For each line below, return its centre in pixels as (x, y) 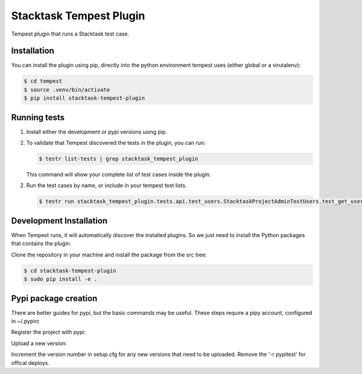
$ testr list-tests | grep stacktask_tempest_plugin (119, 159)
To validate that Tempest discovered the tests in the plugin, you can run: (116, 143)
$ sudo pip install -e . (61, 279)
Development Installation (59, 220)
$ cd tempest (43, 81)
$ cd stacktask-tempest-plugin (70, 271)
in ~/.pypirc (25, 321)
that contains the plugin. (41, 244)
